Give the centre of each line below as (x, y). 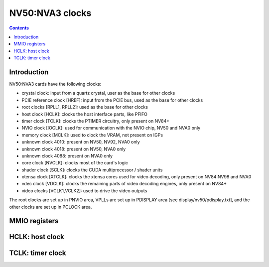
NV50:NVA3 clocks (50, 13)
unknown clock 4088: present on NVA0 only (67, 156)
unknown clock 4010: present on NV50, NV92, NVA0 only (81, 142)
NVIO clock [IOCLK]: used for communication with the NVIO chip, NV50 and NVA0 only (111, 128)
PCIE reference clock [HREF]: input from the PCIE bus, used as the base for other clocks (112, 100)
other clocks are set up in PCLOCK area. (51, 207)
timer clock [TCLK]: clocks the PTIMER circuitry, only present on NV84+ (96, 121)
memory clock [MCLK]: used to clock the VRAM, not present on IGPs (92, 135)
